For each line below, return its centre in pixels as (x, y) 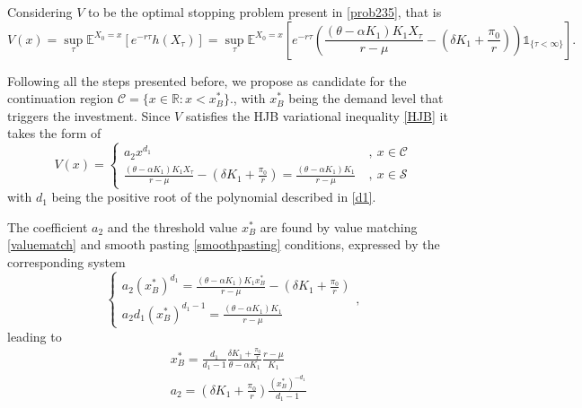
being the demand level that (366, 98)
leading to (35, 336)
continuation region (61, 98)
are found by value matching (339, 226)
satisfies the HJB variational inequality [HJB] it (317, 115)
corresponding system (66, 262)
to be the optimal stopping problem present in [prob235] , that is (265, 12)
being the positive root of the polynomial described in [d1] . (214, 197)
